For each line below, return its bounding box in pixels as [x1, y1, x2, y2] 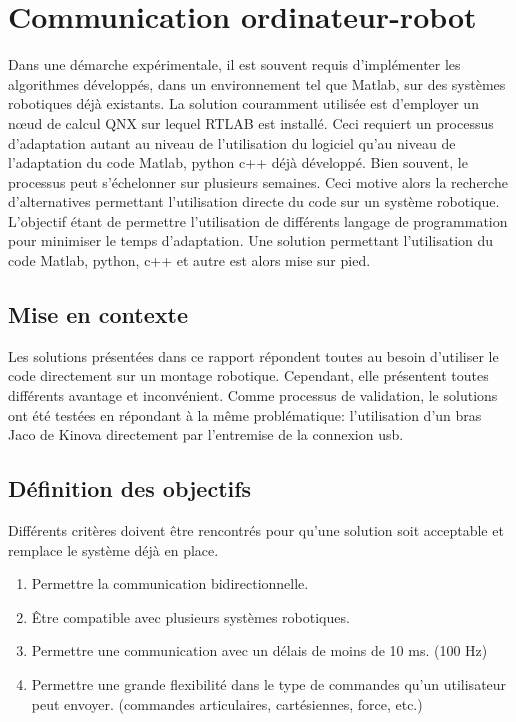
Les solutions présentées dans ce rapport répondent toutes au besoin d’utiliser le [8, 345, 499, 366]
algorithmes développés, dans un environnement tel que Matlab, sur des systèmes [8, 73, 506, 94]
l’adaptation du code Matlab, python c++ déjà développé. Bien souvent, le [8, 152, 468, 173]
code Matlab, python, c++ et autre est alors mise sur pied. [8, 250, 371, 271]
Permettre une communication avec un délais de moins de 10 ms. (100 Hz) [31, 640, 488, 661]
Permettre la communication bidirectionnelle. [31, 573, 309, 594]
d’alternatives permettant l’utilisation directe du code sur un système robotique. [8, 191, 500, 212]
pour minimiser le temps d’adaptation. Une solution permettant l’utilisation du [8, 230, 494, 251]
